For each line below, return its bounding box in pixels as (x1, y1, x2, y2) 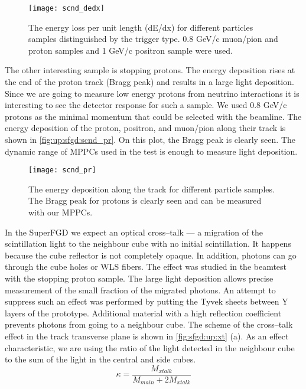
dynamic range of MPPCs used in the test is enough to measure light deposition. (5, 145, 298, 157)
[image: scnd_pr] (28, 166, 96, 175)
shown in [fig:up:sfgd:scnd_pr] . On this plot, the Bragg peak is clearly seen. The (5, 133, 295, 145)
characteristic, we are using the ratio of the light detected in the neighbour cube (5, 341, 295, 354)
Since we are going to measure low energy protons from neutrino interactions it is (5, 87, 300, 99)
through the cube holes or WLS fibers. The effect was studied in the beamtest (5, 260, 287, 273)
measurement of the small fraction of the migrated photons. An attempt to (5, 283, 276, 296)
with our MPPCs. (28, 206, 93, 218)
